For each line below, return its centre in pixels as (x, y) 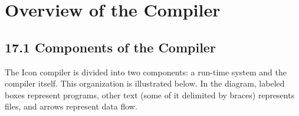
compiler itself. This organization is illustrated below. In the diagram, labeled (145, 83)
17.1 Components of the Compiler (110, 47)
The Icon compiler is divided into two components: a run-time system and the (146, 72)
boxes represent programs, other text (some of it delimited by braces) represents (150, 95)
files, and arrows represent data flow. (71, 106)
